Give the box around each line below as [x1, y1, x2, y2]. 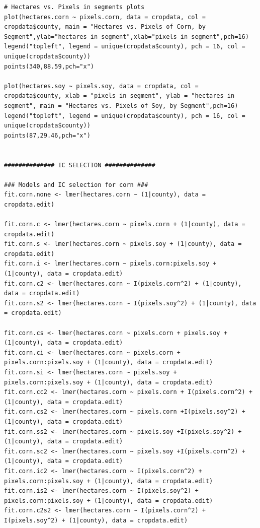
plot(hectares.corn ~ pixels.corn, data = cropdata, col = [4, 13, 206, 21]
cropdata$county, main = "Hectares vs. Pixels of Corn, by [4, 23, 206, 31]
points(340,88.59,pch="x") [4, 62, 94, 70]
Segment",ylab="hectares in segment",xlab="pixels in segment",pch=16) [4, 33, 249, 40]
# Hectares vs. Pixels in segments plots [4, 4, 145, 11]
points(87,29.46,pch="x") [4, 131, 91, 139]
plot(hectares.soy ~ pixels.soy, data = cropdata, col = [4, 82, 199, 90]
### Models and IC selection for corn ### [4, 181, 148, 188]
